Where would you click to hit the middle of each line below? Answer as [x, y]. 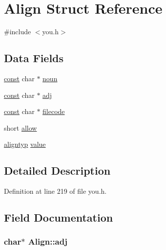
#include [18, 32]
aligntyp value [25, 144]
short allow [21, 127]
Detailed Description [57, 170]
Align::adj [48, 241]
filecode [54, 111]
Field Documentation [59, 217]
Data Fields [34, 58]
